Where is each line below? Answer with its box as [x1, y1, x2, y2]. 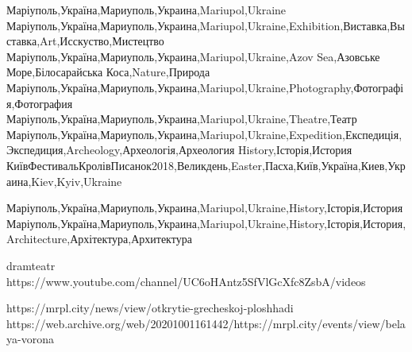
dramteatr [6, 257, 56, 273]
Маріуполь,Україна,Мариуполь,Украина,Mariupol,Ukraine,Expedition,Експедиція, [6, 126, 402, 142]
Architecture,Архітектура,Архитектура [6, 230, 192, 247]
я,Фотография [6, 95, 73, 111]
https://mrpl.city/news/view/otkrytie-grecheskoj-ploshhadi [6, 300, 294, 316]
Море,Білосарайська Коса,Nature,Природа [6, 64, 210, 80]
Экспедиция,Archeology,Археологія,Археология [6, 141, 235, 158]
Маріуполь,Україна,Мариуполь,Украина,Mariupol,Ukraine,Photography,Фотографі [6, 79, 404, 95]
